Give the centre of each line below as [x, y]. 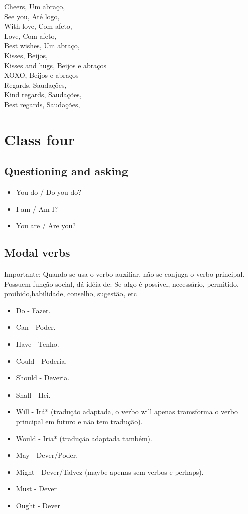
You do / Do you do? [48, 192]
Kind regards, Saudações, [43, 95]
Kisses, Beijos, [26, 55]
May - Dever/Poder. [47, 455]
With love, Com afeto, [38, 26]
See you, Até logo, [32, 16]
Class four [40, 139]
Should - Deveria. [43, 378]
